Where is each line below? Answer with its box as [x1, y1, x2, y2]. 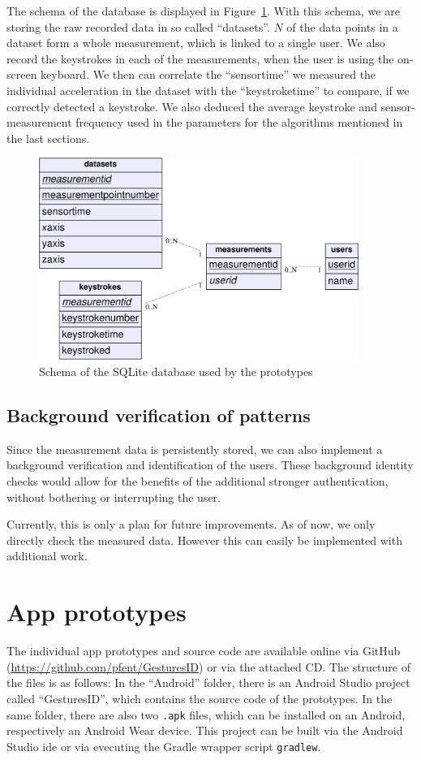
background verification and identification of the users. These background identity [6, 456, 414, 473]
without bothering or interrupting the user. [6, 488, 221, 505]
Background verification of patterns [6, 403, 311, 428]
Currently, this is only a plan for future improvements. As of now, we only [6, 516, 376, 533]
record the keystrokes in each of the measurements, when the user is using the [6, 50, 394, 67]
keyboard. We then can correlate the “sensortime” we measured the [41, 66, 376, 83]
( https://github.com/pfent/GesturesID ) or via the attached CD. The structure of [6, 658, 410, 675]
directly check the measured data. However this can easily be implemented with [6, 531, 402, 548]
